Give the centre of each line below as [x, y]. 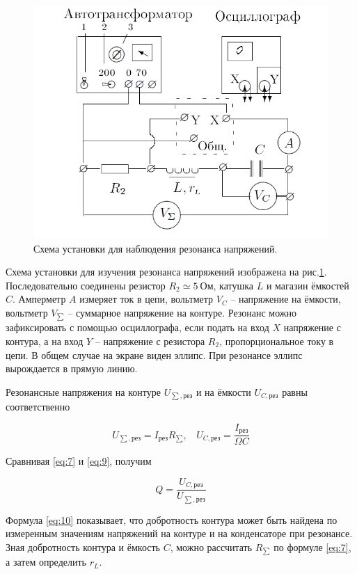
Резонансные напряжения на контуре [83, 391]
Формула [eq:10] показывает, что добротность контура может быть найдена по [172, 519]
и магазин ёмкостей [308, 285]
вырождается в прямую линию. [72, 368]
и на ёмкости [223, 391]
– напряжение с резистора [150, 341]
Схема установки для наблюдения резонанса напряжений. [156, 248]
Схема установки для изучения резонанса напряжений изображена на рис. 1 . [166, 272]
